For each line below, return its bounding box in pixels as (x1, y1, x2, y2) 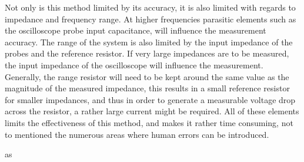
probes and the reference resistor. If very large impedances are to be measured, (5, 47, 289, 59)
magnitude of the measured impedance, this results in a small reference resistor (5, 82, 290, 94)
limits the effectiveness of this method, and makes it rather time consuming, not (5, 116, 293, 128)
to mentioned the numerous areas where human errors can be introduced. (5, 128, 269, 140)
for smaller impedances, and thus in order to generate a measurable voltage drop (5, 93, 296, 105)
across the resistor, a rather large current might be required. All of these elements (5, 105, 299, 117)
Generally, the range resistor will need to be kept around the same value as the (5, 70, 289, 82)
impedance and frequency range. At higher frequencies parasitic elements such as (5, 12, 296, 25)
